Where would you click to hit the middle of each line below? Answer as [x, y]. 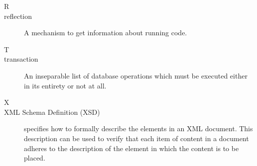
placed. [35, 158]
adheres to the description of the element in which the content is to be [131, 148]
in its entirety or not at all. [65, 85]
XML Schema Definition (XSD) [52, 112]
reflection [18, 16]
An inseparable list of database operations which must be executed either [136, 75]
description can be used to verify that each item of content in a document [136, 138]
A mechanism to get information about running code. [106, 33]
